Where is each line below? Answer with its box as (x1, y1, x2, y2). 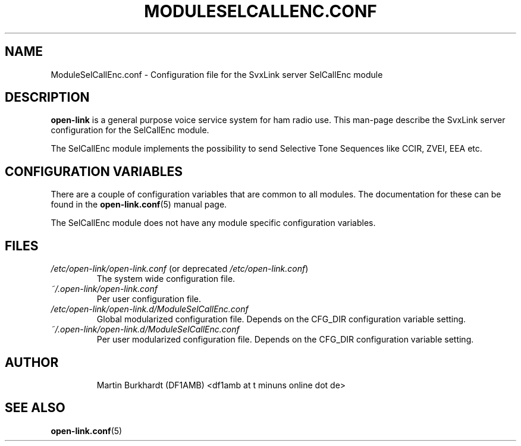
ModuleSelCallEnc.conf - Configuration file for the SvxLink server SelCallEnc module (51, 69, 383, 80)
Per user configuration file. (96, 294, 202, 304)
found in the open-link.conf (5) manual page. (51, 199, 227, 210)
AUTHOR (5, 354, 59, 370)
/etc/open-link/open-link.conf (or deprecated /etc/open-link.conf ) (51, 263, 309, 274)
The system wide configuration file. (96, 274, 236, 284)
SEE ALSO (5, 400, 65, 416)
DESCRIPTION (5, 90, 90, 105)
